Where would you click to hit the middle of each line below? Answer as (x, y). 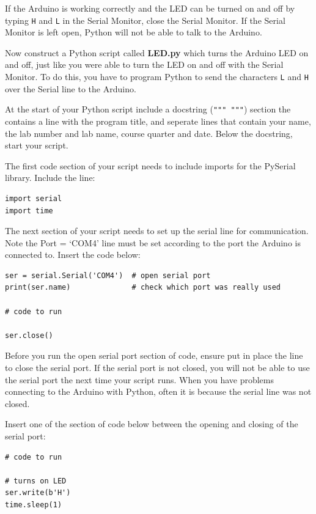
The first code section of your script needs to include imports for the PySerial (150, 165)
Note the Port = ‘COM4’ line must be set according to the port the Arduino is (153, 242)
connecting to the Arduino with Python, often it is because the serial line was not (158, 391)
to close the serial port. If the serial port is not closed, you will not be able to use (157, 368)
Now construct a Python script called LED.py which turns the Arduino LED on (157, 52)
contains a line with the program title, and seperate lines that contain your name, (158, 121)
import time (29, 211)
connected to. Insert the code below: (73, 255)
